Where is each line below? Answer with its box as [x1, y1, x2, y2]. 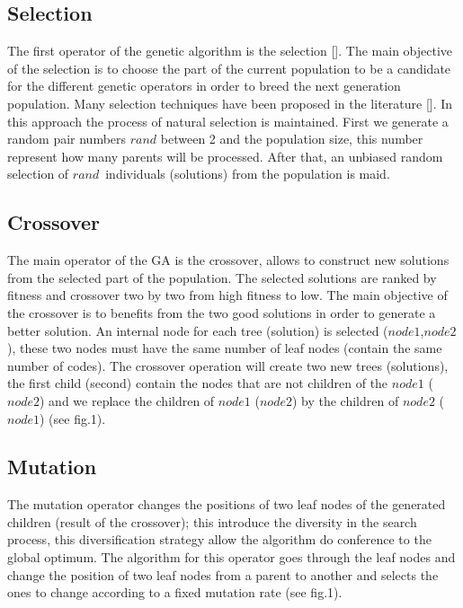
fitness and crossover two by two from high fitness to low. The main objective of [7, 286, 448, 304]
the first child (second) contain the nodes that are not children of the [7, 374, 388, 392]
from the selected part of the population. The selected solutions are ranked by [7, 268, 437, 286]
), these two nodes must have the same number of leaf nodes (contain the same [7, 339, 442, 357]
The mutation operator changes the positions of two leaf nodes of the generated [7, 495, 446, 514]
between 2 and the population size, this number [160, 129, 423, 148]
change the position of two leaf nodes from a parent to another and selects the [7, 565, 439, 584]
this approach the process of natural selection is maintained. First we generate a [7, 111, 449, 130]
